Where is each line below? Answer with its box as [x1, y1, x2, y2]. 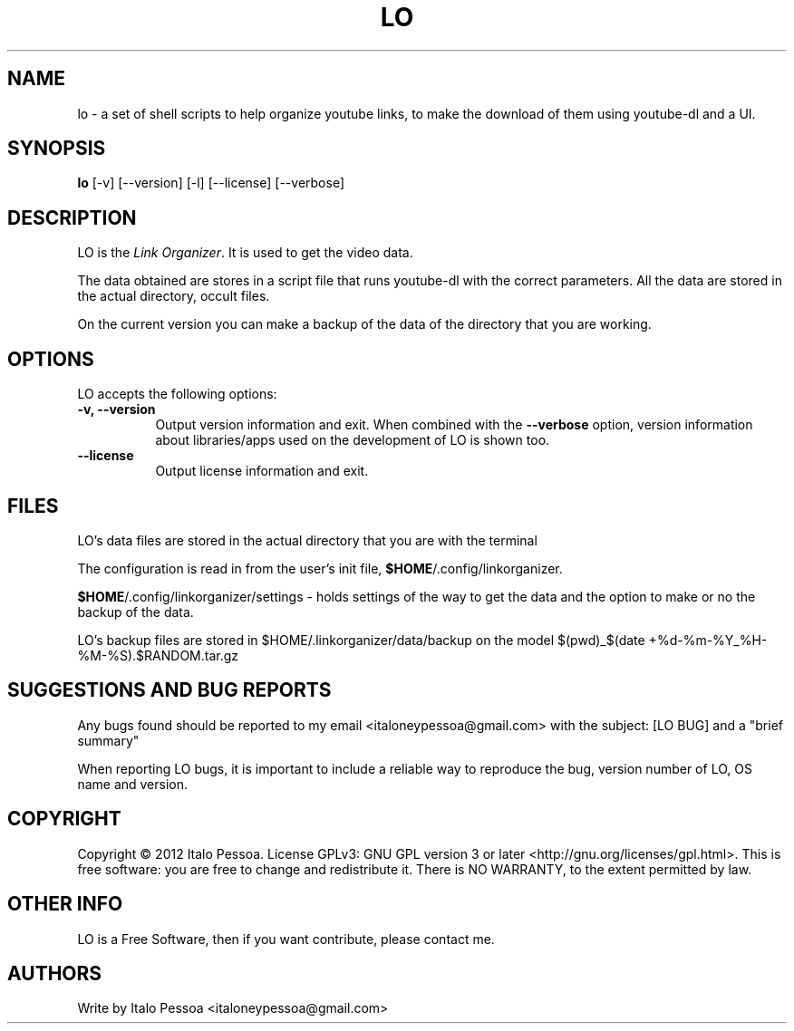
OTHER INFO [7, 892, 123, 916]
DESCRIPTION [7, 206, 137, 229]
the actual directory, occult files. [77, 288, 270, 304]
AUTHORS [7, 961, 102, 985]
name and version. [77, 776, 189, 792]
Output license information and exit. [155, 463, 369, 479]
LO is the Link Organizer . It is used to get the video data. [77, 245, 413, 261]
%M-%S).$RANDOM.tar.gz [77, 647, 239, 663]
